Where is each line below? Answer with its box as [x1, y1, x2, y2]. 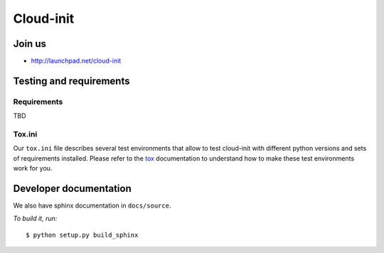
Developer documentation [13, 182, 132, 195]
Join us [13, 38, 46, 50]
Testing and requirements [13, 75, 130, 87]
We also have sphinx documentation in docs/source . [13, 201, 171, 210]
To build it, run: [13, 214, 58, 223]
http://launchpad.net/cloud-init [31, 57, 122, 65]
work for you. [13, 164, 53, 173]
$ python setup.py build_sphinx [26, 231, 139, 239]
